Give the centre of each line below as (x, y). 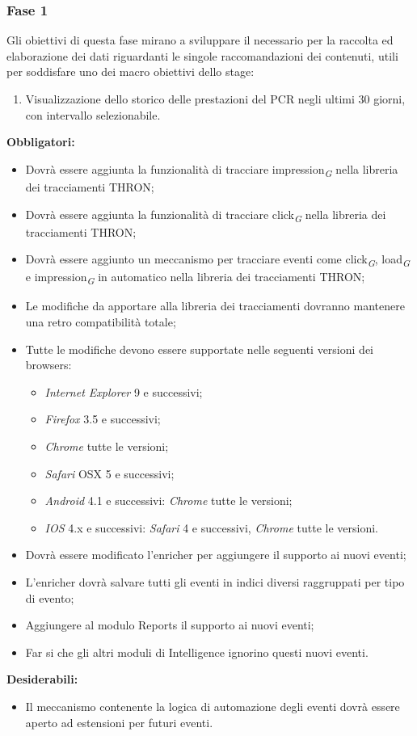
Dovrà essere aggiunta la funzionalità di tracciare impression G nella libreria (212, 170)
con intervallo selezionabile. (93, 114)
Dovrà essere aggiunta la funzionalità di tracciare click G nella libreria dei (206, 215)
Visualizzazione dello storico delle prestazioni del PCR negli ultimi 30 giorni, (215, 99)
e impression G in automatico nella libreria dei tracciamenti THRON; (195, 278)
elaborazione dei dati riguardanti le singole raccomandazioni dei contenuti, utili (202, 55)
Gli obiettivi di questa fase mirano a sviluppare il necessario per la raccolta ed (200, 40)
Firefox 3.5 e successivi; (103, 419)
